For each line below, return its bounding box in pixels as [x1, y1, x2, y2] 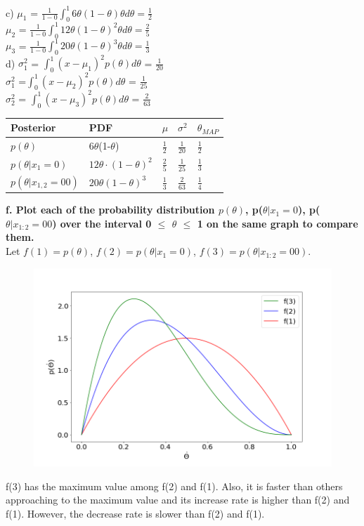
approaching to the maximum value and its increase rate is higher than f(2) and [6, 492, 350, 507]
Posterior [11, 120, 56, 135]
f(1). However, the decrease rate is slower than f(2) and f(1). [6, 506, 265, 521]
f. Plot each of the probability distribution [6, 202, 215, 217]
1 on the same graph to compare [197, 216, 358, 230]
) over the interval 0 [52, 216, 152, 230]
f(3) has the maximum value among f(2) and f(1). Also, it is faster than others [6, 478, 343, 493]
